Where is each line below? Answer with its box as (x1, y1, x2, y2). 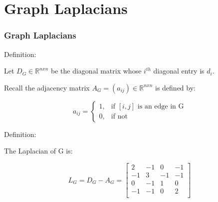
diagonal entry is (153, 65, 205, 76)
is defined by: (155, 82, 196, 92)
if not (111, 113, 128, 120)
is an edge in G (137, 103, 184, 110)
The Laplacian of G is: (4, 145, 73, 156)
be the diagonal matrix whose (51, 65, 142, 76)
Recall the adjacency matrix (4, 82, 90, 92)
